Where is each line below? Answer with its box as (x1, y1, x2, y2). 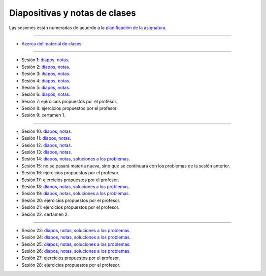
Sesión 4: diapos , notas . (21, 78, 71, 83)
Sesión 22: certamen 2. (21, 211, 69, 217)
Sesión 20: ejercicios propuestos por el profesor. (21, 197, 121, 203)
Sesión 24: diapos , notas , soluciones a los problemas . (21, 235, 131, 240)
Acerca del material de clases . (21, 40, 83, 46)
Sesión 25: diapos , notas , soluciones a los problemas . (21, 241, 131, 247)
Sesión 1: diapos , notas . (21, 57, 69, 63)
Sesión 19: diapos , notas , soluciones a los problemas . (21, 191, 130, 197)
